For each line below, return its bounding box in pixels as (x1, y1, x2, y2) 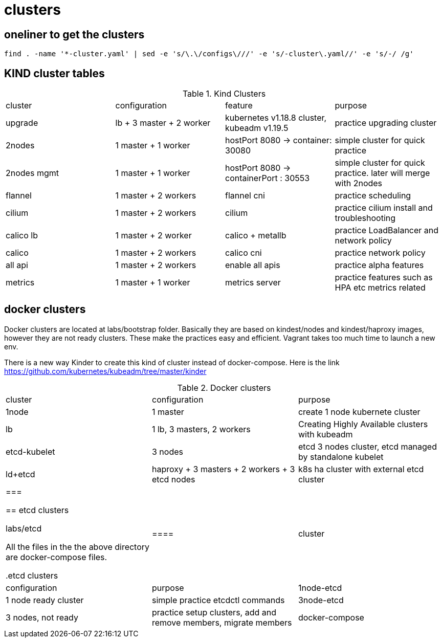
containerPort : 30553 (225, 173, 310, 184)
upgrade (6, 118, 38, 128)
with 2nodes (335, 178, 383, 189)
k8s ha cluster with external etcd (298, 463, 424, 474)
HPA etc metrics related (335, 282, 426, 293)
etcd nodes (151, 474, 195, 484)
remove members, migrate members (151, 617, 292, 628)
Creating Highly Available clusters (298, 418, 428, 429)
